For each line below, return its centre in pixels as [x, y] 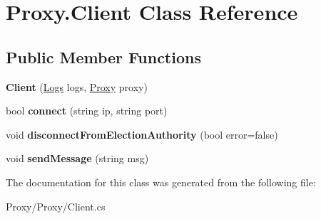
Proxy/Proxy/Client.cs [56, 206]
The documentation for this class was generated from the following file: [161, 182]
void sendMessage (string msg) [77, 158]
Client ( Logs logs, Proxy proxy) [77, 86]
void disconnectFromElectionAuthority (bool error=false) [142, 134]
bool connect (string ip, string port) [87, 111]
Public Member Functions [103, 57]
